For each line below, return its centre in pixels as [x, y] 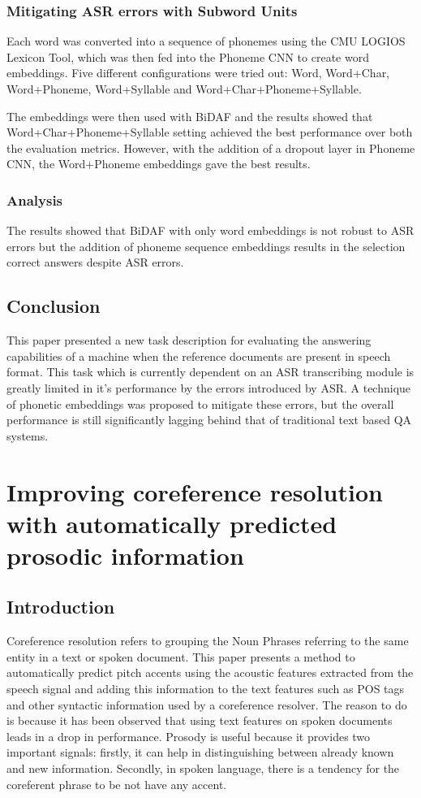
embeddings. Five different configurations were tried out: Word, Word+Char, [198, 73]
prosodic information [125, 555]
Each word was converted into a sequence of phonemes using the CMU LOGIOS [206, 41]
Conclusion [54, 306]
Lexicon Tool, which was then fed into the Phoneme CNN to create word [188, 56]
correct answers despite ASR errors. [95, 262]
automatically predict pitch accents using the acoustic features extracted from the [210, 672]
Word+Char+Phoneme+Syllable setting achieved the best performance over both [210, 132]
